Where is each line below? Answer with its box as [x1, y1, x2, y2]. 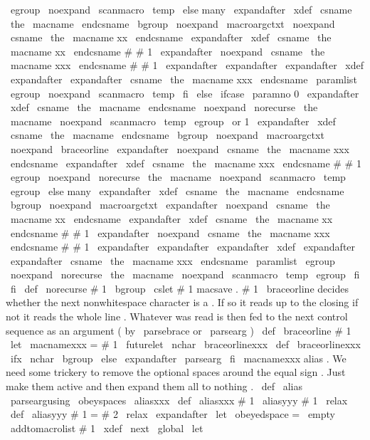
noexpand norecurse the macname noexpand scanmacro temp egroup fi [10, 267, 360, 282]
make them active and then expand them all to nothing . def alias [6, 379, 302, 394]
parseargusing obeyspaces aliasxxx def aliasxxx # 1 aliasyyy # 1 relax [10, 392, 348, 407]
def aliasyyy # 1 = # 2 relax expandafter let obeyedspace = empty [10, 407, 335, 421]
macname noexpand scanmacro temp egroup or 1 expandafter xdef [10, 113, 336, 128]
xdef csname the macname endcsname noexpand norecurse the [10, 100, 318, 115]
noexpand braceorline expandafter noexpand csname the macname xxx [10, 141, 349, 156]
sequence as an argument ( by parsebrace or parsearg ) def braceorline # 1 [6, 323, 351, 337]
